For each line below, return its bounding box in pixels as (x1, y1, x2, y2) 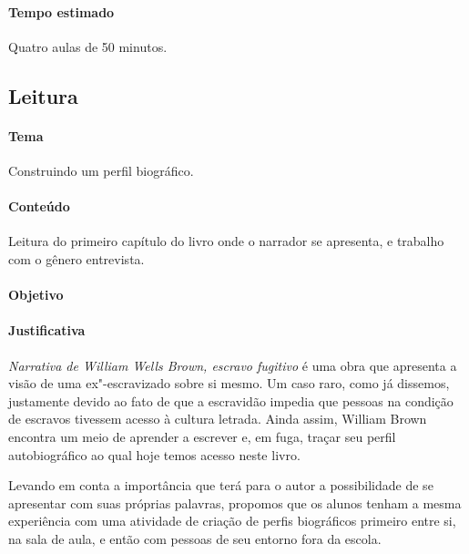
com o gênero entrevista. (8, 249, 145, 268)
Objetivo (8, 285, 64, 304)
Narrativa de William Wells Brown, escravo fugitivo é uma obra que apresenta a (8, 355, 457, 374)
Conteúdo (8, 197, 70, 216)
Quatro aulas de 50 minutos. (8, 36, 168, 56)
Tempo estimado (8, 2, 115, 21)
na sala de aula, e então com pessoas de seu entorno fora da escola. (8, 528, 382, 548)
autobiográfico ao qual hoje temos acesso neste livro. (8, 445, 301, 464)
